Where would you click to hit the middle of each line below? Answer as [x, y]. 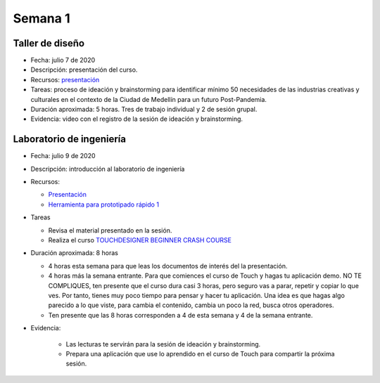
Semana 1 [42, 18]
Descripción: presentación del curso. [84, 70]
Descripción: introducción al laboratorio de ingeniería [108, 169]
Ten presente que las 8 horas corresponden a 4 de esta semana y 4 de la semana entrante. [180, 315]
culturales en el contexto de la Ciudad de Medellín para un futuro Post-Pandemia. [149, 99]
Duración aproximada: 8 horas [75, 253]
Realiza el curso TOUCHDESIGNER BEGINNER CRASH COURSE [140, 240]
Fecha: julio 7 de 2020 [63, 60]
